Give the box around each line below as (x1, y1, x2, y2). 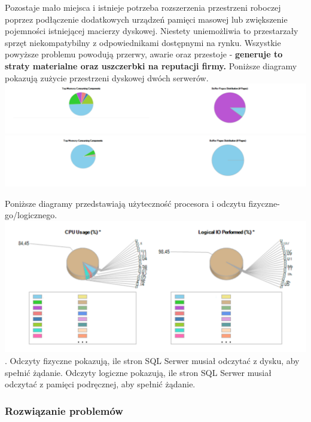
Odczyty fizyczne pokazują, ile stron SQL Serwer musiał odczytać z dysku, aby (10, 354, 300, 366)
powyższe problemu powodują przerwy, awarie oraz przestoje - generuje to (5, 48, 283, 60)
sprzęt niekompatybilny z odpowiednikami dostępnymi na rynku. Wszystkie (5, 36, 281, 48)
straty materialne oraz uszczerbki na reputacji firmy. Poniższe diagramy (5, 59, 297, 72)
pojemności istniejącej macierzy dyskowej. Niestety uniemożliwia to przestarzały (5, 25, 298, 37)
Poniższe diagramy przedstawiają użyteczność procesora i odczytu (5, 197, 246, 209)
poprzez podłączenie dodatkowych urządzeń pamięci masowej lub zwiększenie (5, 13, 288, 25)
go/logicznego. (5, 209, 57, 221)
